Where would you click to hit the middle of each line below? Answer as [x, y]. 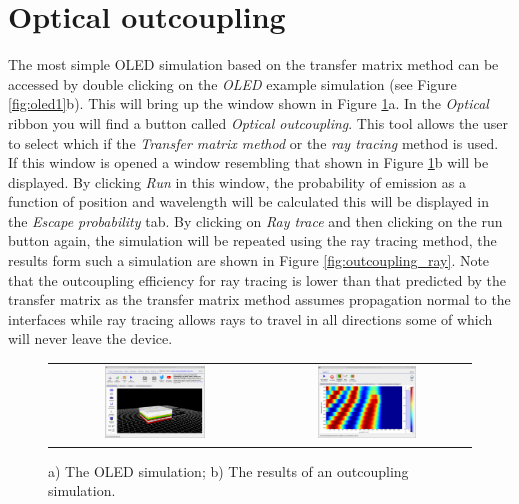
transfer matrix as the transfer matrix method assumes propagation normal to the [259, 299]
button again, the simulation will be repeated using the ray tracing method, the [252, 240]
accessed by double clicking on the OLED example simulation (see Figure [232, 83]
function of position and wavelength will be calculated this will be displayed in [248, 201]
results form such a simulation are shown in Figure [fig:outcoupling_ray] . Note [249, 260]
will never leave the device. [90, 338]
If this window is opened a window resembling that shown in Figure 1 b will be [248, 162]
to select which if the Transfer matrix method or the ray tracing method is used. [253, 142]
